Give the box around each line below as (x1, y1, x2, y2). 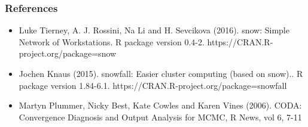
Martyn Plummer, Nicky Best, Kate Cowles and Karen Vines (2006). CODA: (19, 99, 302, 111)
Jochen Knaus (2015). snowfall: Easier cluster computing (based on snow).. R (19, 67, 303, 79)
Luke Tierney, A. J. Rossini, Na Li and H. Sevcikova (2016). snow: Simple (19, 24, 289, 36)
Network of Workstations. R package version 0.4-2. (19, 35, 205, 48)
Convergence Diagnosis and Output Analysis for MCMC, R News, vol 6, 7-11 (19, 110, 302, 123)
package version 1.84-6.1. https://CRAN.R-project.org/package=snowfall (19, 79, 287, 91)
